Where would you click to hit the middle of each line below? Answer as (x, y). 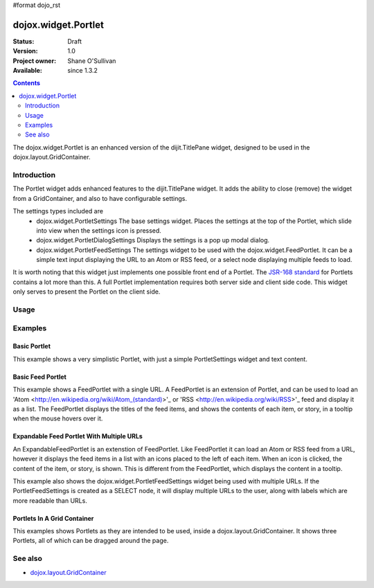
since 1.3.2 (83, 71)
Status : (24, 41)
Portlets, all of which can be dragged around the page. (91, 541)
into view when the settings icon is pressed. (99, 230)
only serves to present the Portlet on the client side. (87, 292)
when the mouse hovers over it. (58, 418)
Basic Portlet (32, 346)
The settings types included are (58, 211)
